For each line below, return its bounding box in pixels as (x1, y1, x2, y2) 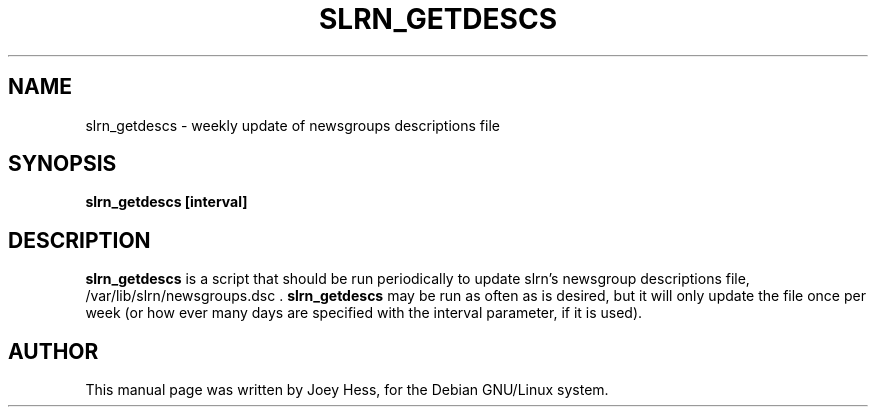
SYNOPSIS (8, 151, 117, 177)
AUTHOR (8, 338, 99, 364)
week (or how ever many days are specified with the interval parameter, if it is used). (85, 304, 643, 322)
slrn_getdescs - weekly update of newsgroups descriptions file (85, 116, 500, 134)
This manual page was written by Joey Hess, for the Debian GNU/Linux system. (85, 381, 609, 399)
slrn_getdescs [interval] (85, 193, 248, 211)
